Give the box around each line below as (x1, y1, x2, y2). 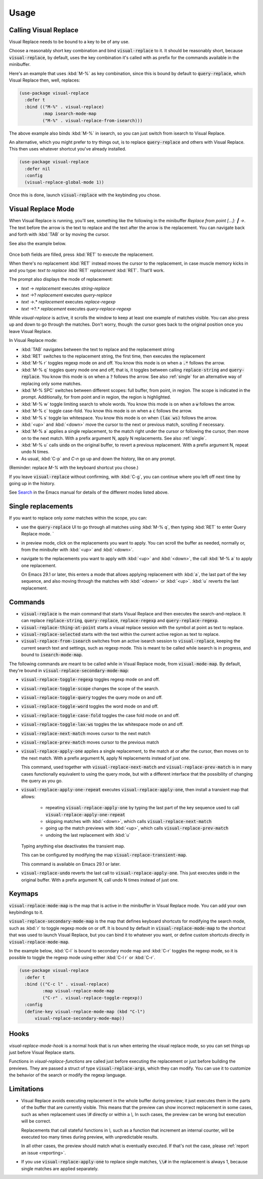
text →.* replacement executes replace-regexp (21, 299, 116, 305)
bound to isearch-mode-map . (21, 652, 83, 658)
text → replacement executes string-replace (21, 285, 110, 291)
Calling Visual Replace (9, 26, 79, 34)
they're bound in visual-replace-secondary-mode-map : (9, 667, 129, 674)
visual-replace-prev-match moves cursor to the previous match (21, 739, 159, 745)
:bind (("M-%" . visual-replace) (24, 104, 104, 109)
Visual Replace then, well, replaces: (9, 77, 80, 83)
